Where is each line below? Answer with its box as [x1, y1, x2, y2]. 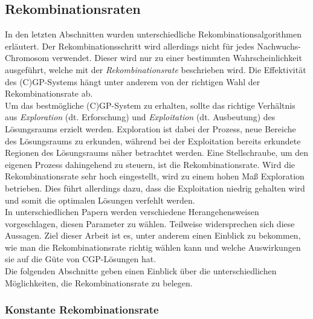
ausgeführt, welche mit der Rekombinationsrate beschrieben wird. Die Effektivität [5, 63, 306, 76]
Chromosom [5, 51, 50, 64]
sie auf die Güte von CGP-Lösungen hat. [5, 253, 156, 265]
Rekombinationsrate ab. [5, 87, 93, 100]
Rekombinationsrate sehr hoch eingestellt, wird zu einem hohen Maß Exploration [5, 170, 305, 182]
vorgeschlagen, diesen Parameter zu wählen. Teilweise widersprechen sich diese [5, 217, 295, 230]
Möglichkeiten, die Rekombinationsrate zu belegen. [5, 276, 193, 289]
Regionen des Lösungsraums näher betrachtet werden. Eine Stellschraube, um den [5, 146, 309, 159]
